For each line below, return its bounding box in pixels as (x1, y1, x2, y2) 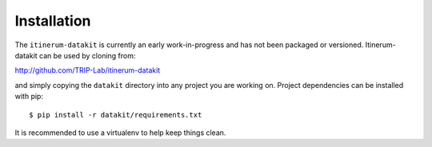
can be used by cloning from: (38, 50, 136, 60)
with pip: (14, 92, 44, 101)
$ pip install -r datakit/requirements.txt (29, 110, 202, 119)
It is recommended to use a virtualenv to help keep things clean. (14, 128, 226, 137)
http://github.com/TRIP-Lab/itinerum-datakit (14, 66, 161, 75)
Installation (14, 12, 91, 30)
